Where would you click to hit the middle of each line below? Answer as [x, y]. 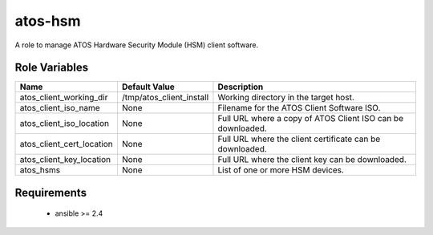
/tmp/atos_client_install [165, 98]
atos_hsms [40, 170]
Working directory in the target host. [286, 98]
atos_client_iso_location [65, 124]
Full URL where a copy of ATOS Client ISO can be [311, 119]
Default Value [148, 87]
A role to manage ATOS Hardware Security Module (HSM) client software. [137, 45]
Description [241, 87]
